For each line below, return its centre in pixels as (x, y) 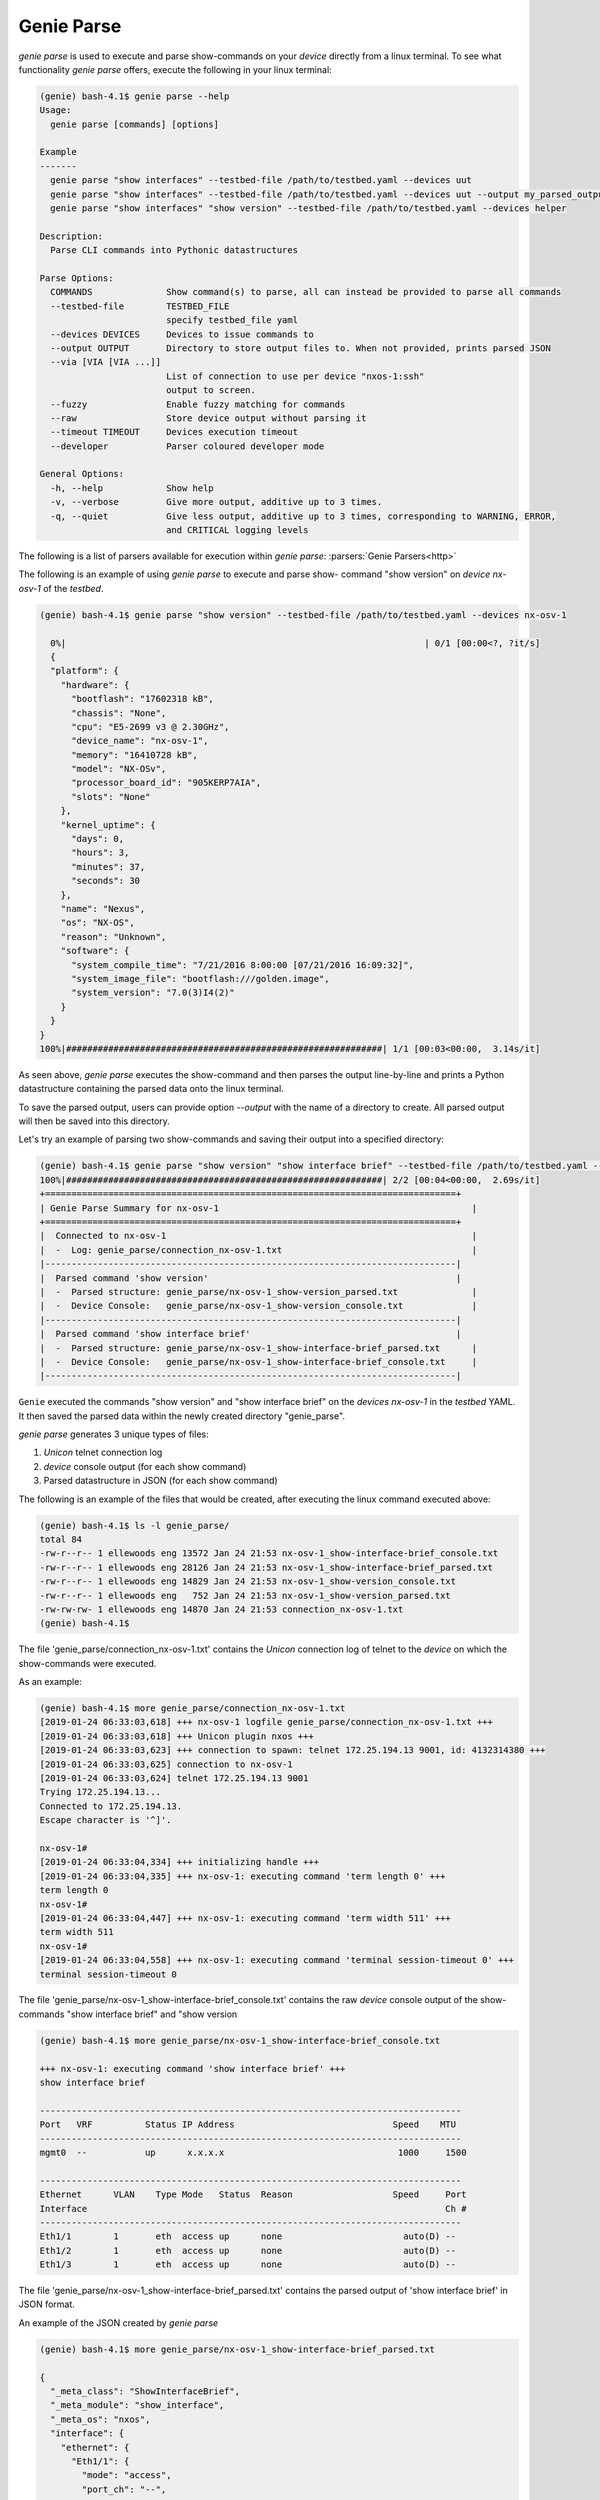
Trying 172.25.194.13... (100, 1792)
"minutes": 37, (108, 866)
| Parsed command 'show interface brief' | (250, 1334)
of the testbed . (73, 588)
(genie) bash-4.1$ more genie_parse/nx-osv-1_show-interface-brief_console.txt (240, 2040)
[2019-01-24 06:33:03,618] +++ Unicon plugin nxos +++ (176, 1736)
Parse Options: (76, 278)
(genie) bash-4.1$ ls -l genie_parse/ (134, 1525)
